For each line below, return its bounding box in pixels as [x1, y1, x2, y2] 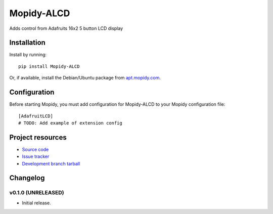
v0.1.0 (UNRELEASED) [9, 189, 64, 196]
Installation [9, 38, 45, 47]
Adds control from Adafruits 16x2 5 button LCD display [9, 25, 123, 31]
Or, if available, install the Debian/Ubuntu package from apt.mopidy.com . [9, 75, 161, 81]
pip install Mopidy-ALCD [18, 63, 80, 69]
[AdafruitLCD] [18, 113, 53, 119]
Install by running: [9, 52, 47, 58]
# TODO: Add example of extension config [18, 120, 122, 126]
